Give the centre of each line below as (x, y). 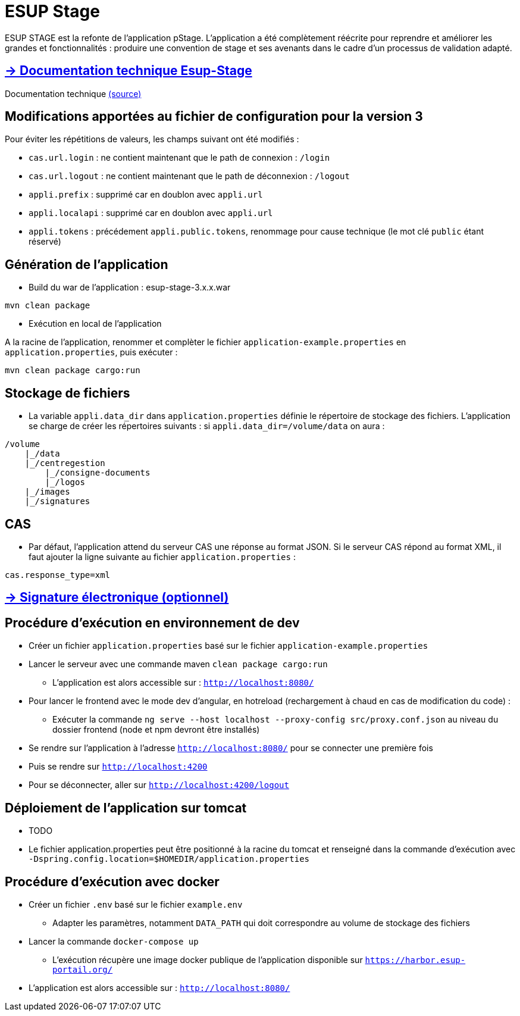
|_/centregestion (65, 463)
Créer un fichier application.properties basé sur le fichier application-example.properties (228, 646)
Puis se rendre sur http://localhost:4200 (118, 767)
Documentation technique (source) (73, 93)
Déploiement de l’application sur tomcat (126, 808)
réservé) (45, 242)
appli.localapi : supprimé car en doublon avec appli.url (151, 213)
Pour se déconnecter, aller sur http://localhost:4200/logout (159, 785)
